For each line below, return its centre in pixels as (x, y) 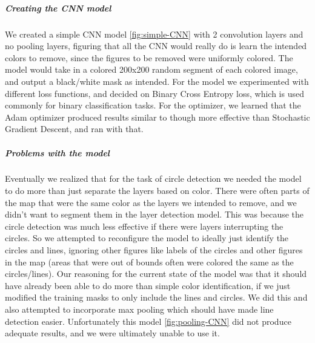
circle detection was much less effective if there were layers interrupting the (144, 226)
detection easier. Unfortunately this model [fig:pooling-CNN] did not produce (148, 321)
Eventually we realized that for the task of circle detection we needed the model (153, 178)
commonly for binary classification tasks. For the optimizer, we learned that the (153, 105)
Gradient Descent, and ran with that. (74, 129)
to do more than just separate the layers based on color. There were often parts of (157, 191)
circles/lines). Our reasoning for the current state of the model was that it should (156, 274)
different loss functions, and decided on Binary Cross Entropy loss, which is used (154, 93)
